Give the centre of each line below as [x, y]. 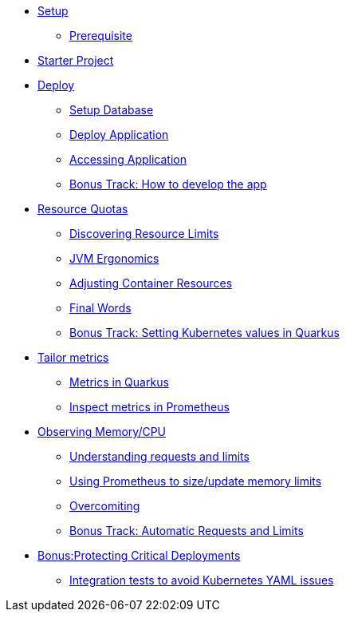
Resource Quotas [83, 209]
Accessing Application [128, 159]
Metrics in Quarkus [119, 382]
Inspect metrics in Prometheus [149, 407]
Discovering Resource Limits [144, 234]
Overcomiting [105, 506]
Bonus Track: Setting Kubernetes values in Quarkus [204, 333]
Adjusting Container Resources [151, 283]
